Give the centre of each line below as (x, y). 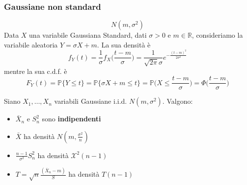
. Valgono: (178, 101)
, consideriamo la (217, 35)
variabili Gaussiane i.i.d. (91, 101)
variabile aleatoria (31, 44)
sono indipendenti (71, 119)
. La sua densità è (124, 44)
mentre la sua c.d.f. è (36, 71)
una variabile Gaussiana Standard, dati (88, 35)
